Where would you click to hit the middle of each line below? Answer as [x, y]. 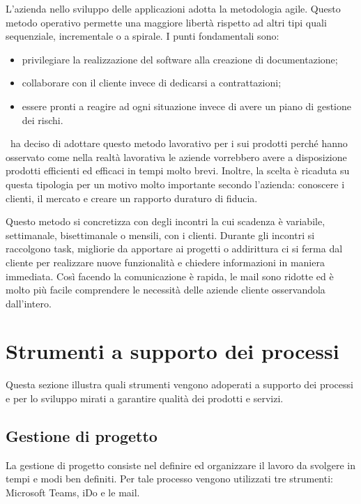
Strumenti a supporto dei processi [172, 351]
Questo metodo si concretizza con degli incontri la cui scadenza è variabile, [166, 221]
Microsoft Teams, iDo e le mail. [73, 492]
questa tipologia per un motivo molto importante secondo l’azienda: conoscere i [175, 184]
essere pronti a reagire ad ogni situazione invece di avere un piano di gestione [186, 106]
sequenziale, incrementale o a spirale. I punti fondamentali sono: [143, 36]
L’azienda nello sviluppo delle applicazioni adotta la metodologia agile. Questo [173, 8]
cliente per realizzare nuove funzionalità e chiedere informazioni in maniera [165, 262]
